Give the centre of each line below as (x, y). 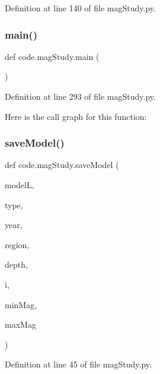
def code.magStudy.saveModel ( (62, 165)
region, (17, 244)
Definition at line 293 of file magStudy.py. (80, 96)
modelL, (20, 185)
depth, (16, 264)
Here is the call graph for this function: (76, 116)
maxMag (20, 324)
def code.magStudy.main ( (52, 56)
